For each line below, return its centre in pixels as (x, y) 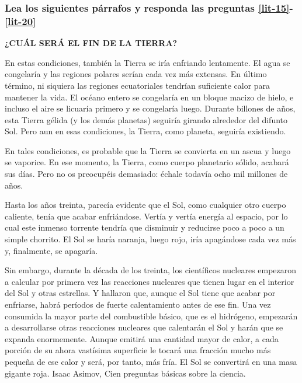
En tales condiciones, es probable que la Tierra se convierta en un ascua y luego (148, 150)
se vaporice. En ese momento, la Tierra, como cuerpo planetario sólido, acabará (147, 162)
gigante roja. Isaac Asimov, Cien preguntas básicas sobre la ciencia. (125, 373)
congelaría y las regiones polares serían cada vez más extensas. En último (136, 74)
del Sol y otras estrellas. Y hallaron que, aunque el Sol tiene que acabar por (140, 293)
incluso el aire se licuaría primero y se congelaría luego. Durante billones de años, (150, 108)
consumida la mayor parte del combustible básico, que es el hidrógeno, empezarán (151, 316)
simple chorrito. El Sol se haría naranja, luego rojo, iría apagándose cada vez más (150, 239)
